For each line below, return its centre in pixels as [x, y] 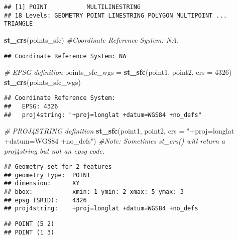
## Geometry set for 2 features [58, 167]
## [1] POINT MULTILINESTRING [73, 7]
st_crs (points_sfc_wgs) [42, 82]
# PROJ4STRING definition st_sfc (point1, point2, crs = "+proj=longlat [119, 131]
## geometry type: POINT [47, 175]
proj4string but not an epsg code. [54, 150]
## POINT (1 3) [29, 232]
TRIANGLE [19, 24]
